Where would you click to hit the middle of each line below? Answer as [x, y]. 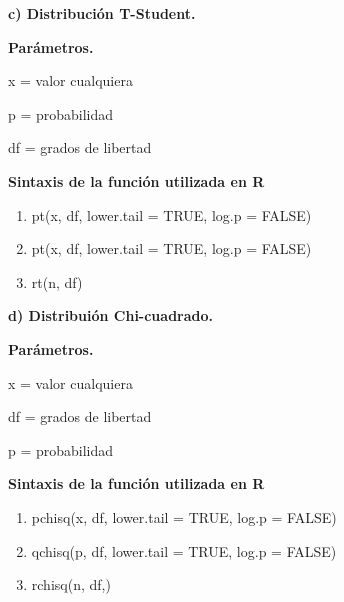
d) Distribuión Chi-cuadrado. [111, 315]
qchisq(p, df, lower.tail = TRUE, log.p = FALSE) [184, 550]
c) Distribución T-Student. [102, 13]
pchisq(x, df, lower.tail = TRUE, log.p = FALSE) [184, 516]
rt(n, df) [57, 281]
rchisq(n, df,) [71, 584]
